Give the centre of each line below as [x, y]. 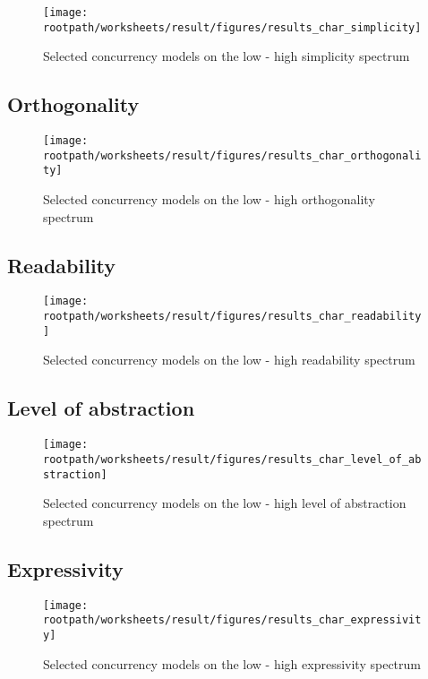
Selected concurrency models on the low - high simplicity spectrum [227, 56]
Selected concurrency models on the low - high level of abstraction [225, 503]
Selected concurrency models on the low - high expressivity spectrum [232, 663]
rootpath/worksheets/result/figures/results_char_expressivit [232, 620]
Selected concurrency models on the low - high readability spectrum [229, 360]
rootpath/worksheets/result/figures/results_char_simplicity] [232, 27]
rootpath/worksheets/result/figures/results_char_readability [232, 317]
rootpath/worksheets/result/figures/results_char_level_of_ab [232, 459]
